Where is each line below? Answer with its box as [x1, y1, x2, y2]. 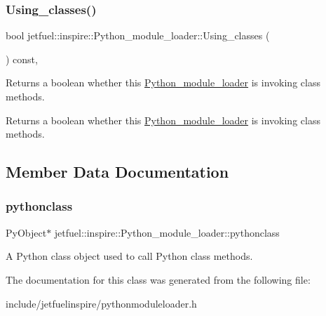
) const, [6, 51, 38, 66]
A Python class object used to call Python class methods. [6, 249, 253, 263]
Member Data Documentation [6, 161, 229, 183]
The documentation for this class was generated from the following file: [6, 272, 311, 287]
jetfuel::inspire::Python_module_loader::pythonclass [54, 225, 280, 239]
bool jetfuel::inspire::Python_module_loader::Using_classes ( [6, 28, 270, 43]
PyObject [6, 225, 47, 239]
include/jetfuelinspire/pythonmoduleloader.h [6, 296, 197, 310]
